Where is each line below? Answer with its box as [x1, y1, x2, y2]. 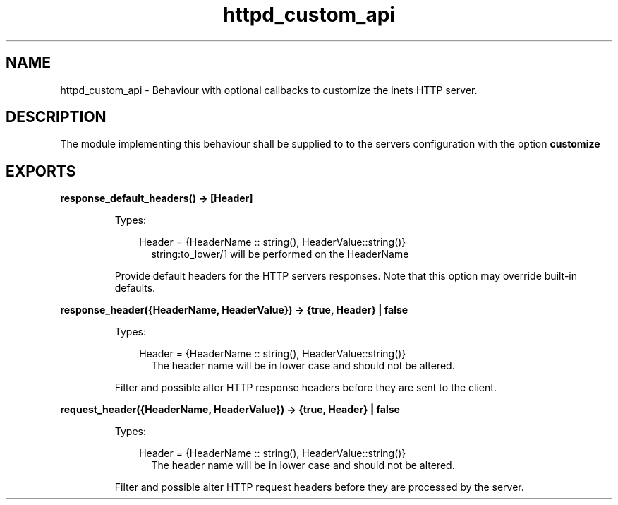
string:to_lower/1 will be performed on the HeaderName [151, 248, 409, 261]
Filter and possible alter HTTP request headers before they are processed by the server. [114, 481, 524, 494]
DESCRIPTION [6, 108, 107, 126]
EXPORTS [6, 162, 76, 180]
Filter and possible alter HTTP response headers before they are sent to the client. [114, 381, 497, 394]
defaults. [114, 282, 156, 295]
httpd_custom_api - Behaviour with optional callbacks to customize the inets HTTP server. [60, 83, 478, 96]
